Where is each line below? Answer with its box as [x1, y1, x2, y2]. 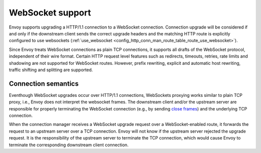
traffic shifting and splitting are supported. [9, 67, 93, 73]
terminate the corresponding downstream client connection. [9, 142, 129, 148]
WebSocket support [9, 7, 91, 18]
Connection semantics [9, 79, 79, 88]
